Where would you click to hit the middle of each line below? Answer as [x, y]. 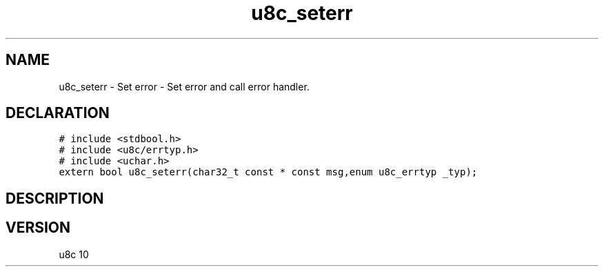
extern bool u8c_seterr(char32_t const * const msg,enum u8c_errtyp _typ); [268, 172]
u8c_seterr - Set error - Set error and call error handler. [184, 86]
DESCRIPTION [55, 198]
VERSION [38, 228]
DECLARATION [58, 113]
